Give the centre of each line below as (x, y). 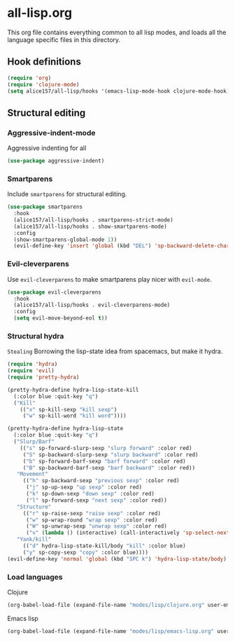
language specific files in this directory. (64, 39)
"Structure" (34, 507)
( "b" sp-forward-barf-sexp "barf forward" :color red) (105, 461)
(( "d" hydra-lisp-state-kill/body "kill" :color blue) (105, 546)
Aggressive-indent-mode (51, 132)
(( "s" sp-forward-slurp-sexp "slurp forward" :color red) (106, 448)
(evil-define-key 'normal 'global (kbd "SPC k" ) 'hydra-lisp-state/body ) (117, 559)
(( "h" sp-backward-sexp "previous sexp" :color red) (101, 481)
